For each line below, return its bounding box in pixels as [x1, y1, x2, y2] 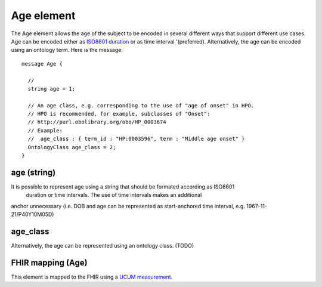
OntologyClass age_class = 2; [27, 144, 116, 150]
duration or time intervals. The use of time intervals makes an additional [26, 192, 202, 199]
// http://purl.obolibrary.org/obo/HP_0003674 [27, 119, 166, 125]
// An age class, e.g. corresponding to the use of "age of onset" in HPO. [27, 102, 255, 109]
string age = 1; [27, 85, 76, 92]
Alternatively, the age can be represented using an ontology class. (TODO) [11, 242, 194, 249]
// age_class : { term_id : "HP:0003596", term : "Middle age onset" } [27, 135, 245, 143]
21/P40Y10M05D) [11, 211, 54, 218]
